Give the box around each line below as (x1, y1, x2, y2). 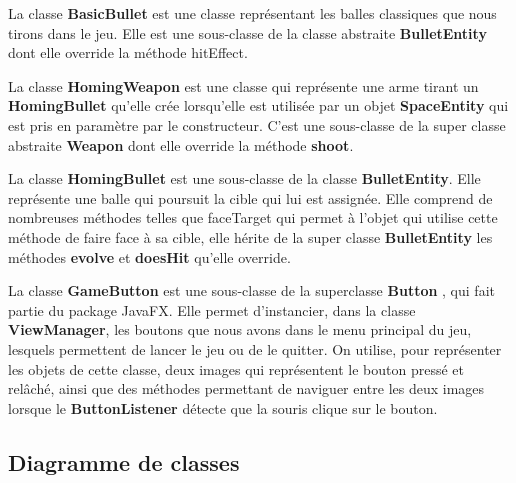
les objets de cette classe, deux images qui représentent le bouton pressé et (8, 358, 465, 379)
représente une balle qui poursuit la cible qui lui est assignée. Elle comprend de (8, 187, 493, 208)
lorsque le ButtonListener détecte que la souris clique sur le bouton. (8, 397, 438, 418)
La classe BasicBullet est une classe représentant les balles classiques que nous (8, 3, 497, 23)
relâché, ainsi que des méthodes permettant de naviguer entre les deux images (8, 378, 485, 399)
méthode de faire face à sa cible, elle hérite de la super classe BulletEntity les (8, 226, 493, 247)
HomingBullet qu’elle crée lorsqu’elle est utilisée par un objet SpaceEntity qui (8, 95, 509, 116)
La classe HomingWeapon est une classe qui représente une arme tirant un (8, 75, 479, 96)
